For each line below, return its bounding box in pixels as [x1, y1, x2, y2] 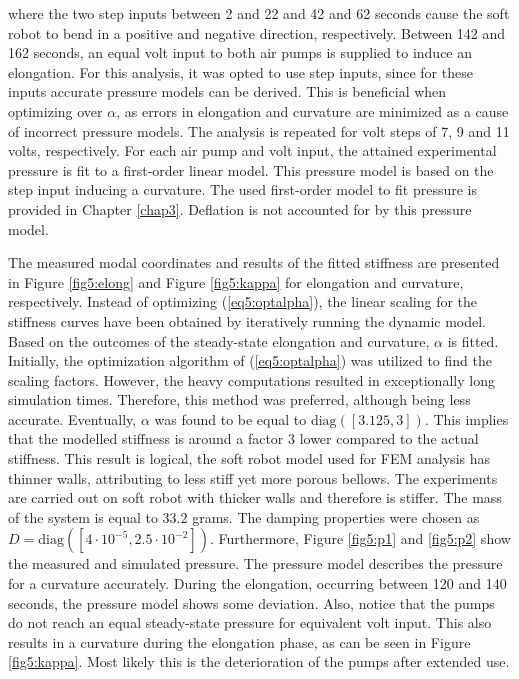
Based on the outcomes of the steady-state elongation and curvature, [8, 330, 430, 351]
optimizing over [8, 100, 103, 121]
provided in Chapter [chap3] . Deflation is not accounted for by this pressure [8, 198, 472, 219]
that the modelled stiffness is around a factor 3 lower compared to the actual [8, 428, 479, 449]
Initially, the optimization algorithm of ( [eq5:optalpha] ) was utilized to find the [8, 350, 492, 371]
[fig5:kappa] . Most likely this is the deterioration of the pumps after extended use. [8, 651, 510, 672]
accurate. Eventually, [8, 408, 137, 429]
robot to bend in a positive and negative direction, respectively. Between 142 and [8, 22, 506, 43]
